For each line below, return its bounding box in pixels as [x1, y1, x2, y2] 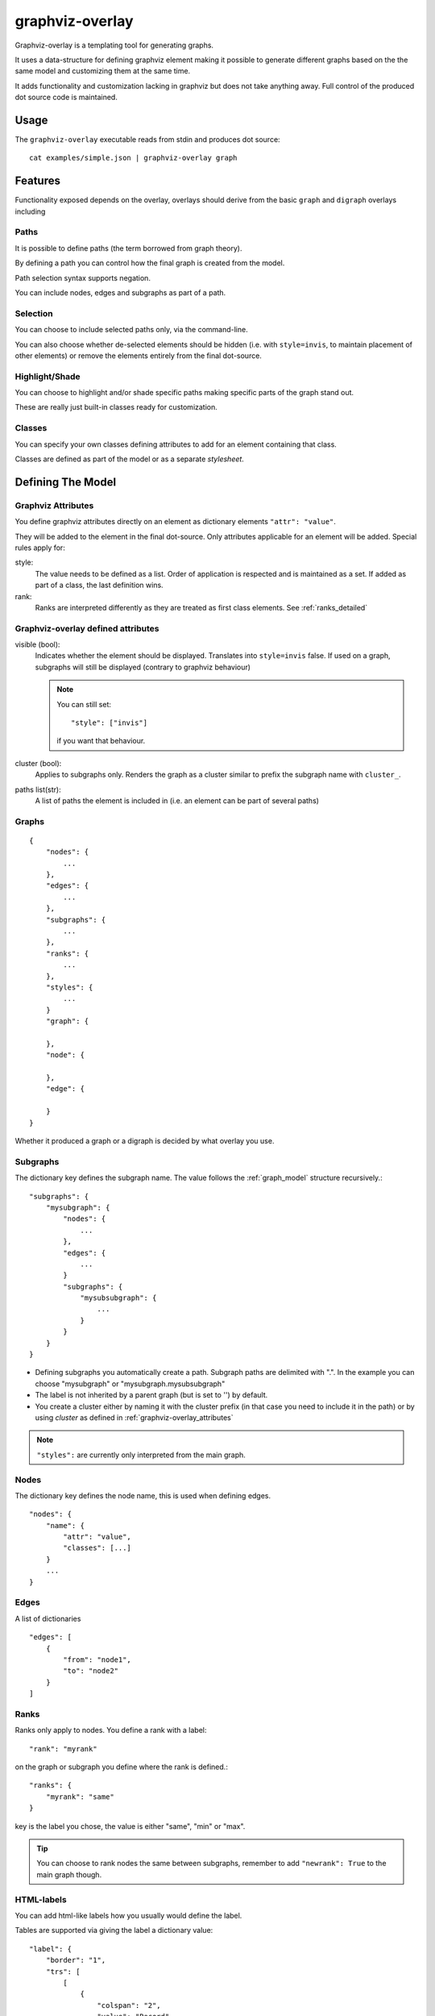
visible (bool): [14, 639, 60, 649]
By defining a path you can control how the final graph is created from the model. [14, 258, 285, 268]
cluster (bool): [14, 758, 62, 768]
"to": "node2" [63, 1666, 119, 1676]
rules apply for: [14, 543, 66, 552]
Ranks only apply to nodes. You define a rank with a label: [14, 1726, 207, 1735]
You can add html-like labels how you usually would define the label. [14, 1910, 242, 1920]
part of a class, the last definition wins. [35, 581, 164, 590]
